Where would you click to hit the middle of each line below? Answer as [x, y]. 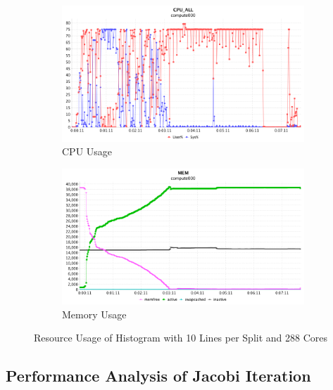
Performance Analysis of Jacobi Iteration [158, 376]
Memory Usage [94, 314]
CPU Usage [87, 151]
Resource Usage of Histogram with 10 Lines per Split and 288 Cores [181, 338]
